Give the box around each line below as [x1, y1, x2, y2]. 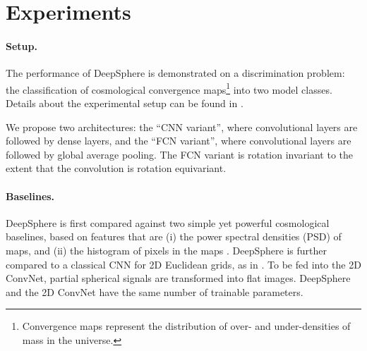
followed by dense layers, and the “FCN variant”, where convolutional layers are [6, 133, 351, 148]
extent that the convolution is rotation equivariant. [6, 161, 227, 175]
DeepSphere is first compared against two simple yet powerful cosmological [6, 215, 330, 230]
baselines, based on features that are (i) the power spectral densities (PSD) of [6, 229, 342, 244]
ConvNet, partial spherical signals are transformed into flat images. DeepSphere [6, 271, 351, 285]
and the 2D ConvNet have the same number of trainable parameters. [6, 284, 303, 299]
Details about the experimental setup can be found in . [6, 96, 243, 111]
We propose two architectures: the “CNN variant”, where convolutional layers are [6, 119, 358, 134]
